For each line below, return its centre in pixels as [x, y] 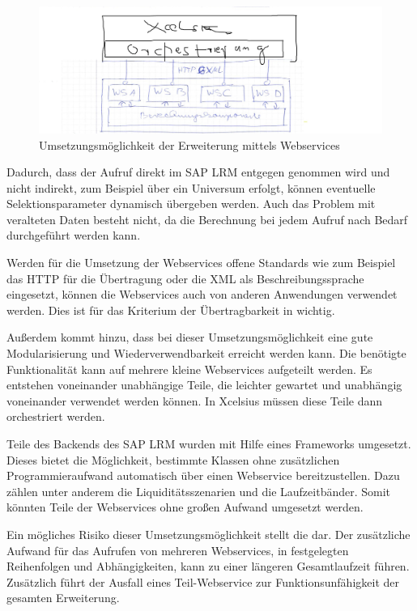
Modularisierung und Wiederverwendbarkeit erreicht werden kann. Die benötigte [206, 353]
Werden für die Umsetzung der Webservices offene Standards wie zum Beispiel [201, 263]
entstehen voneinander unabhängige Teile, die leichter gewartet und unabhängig [204, 385]
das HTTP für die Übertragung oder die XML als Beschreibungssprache [185, 278]
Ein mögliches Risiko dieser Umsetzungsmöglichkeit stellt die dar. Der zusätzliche [208, 534]
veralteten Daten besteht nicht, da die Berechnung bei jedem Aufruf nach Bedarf [207, 219]
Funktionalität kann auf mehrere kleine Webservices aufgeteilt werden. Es [189, 369]
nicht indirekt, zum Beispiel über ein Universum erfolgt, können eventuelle [191, 187]
